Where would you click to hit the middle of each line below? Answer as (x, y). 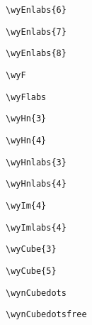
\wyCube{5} (31, 271)
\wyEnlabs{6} (36, 10)
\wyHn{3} (26, 119)
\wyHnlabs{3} (36, 162)
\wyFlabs (26, 97)
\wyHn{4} (26, 140)
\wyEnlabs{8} (36, 54)
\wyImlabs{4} (36, 227)
